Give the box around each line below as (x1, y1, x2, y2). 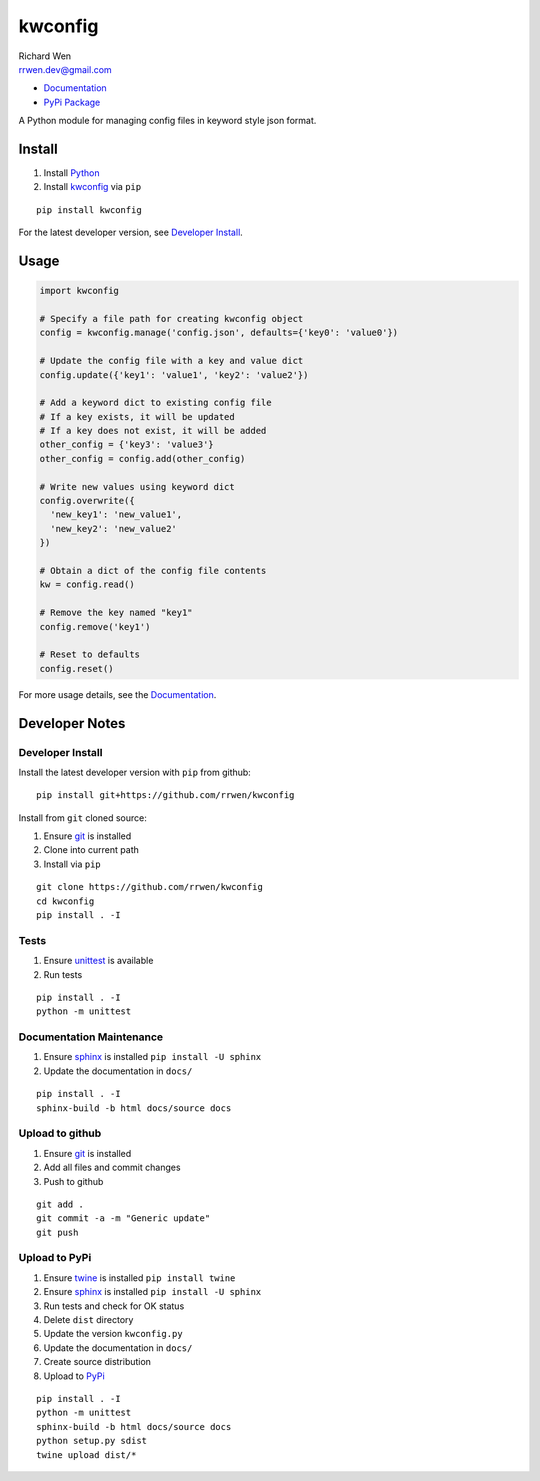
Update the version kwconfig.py (43, 1328, 184, 1340)
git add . (36, 1198, 84, 1210)
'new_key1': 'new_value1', (50, 509, 183, 520)
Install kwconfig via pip (43, 181, 142, 193)
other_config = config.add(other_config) (39, 453, 246, 464)
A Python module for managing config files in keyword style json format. (18, 115, 317, 127)
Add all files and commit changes (43, 1161, 181, 1174)
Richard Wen (18, 50, 72, 62)
